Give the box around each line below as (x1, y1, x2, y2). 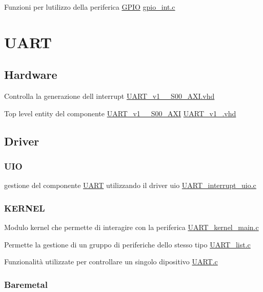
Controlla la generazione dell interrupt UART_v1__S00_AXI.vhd (4, 91, 215, 101)
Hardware (4, 67, 57, 82)
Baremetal (4, 278, 48, 290)
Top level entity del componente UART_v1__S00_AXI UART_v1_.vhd (4, 108, 236, 118)
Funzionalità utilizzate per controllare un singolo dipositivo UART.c (4, 256, 218, 267)
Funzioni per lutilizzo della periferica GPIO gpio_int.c (4, 2, 175, 12)
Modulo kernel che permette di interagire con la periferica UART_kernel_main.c (4, 222, 259, 233)
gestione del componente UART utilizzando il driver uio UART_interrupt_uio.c (4, 180, 256, 191)
